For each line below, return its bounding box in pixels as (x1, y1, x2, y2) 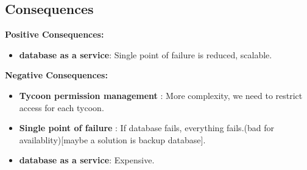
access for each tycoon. (19, 101, 104, 114)
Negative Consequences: (5, 69, 108, 81)
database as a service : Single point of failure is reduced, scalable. (19, 48, 272, 61)
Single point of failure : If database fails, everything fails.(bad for (19, 121, 274, 134)
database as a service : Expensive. (19, 154, 155, 166)
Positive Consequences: (5, 28, 104, 41)
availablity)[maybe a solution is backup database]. (19, 133, 206, 146)
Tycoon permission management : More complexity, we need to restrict (19, 89, 303, 101)
